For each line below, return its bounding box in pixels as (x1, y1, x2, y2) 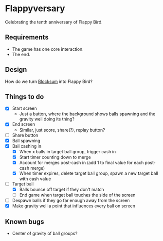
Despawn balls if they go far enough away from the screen (12, 198, 130, 203)
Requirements (5, 33, 49, 41)
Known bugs (5, 218, 45, 226)
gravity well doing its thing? (19, 116, 74, 122)
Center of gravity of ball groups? (12, 230, 78, 237)
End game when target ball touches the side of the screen (19, 192, 136, 198)
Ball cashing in (12, 143, 42, 149)
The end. (12, 51, 31, 57)
